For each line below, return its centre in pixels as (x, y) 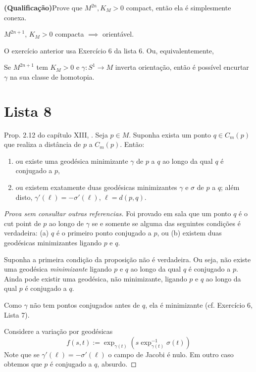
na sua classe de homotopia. (52, 76)
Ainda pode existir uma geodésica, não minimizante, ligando (96, 278)
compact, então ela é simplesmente (179, 7)
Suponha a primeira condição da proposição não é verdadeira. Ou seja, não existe (128, 259)
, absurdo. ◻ (117, 364)
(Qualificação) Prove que (43, 7)
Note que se (22, 354)
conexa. (15, 17)
